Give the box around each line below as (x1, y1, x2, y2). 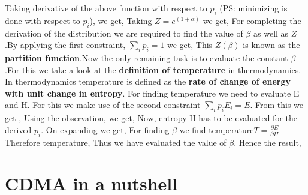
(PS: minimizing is (219, 2, 288, 14)
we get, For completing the (203, 14, 301, 26)
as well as (253, 26, 289, 39)
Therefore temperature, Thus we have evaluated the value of (5, 136, 227, 148)
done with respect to (5, 14, 80, 26)
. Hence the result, (234, 136, 301, 148)
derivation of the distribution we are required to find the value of (5, 26, 243, 39)
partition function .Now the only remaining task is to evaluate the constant (5, 51, 288, 64)
